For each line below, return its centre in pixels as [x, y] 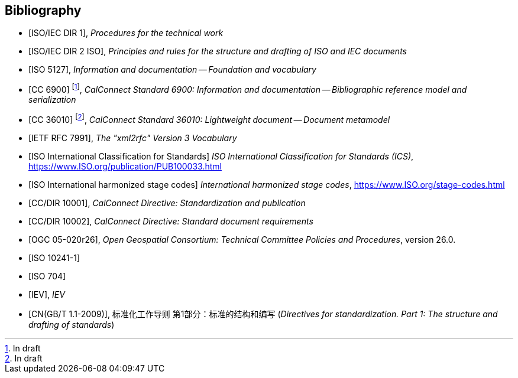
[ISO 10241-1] [54, 258]
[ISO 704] [47, 276]
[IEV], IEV [47, 294]
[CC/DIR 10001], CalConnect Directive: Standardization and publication [167, 203]
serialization [52, 100]
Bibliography [43, 10]
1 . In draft [23, 348]
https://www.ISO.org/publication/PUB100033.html [125, 166]
